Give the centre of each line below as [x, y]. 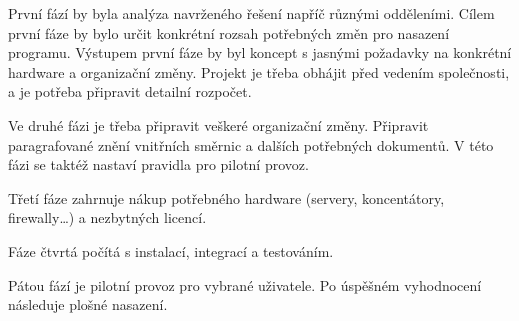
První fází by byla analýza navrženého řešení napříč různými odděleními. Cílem [251, 13]
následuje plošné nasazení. [88, 304]
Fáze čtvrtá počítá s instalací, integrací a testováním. [171, 250]
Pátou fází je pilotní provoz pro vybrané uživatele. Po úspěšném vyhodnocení [245, 284]
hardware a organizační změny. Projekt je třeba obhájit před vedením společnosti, [259, 71]
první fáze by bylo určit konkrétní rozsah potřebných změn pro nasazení [229, 32]
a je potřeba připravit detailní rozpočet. [130, 91]
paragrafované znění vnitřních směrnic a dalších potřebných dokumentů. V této [251, 144]
